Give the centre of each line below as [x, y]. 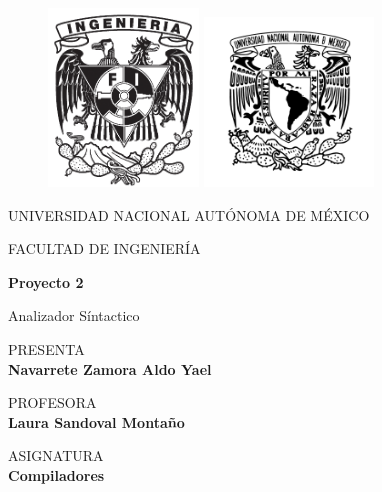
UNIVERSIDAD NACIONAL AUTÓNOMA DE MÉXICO [189, 214]
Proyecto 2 [46, 281]
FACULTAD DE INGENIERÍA [104, 248]
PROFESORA [52, 402]
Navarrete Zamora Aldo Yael [110, 368]
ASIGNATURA [56, 455]
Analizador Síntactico [74, 315]
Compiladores [56, 474]
